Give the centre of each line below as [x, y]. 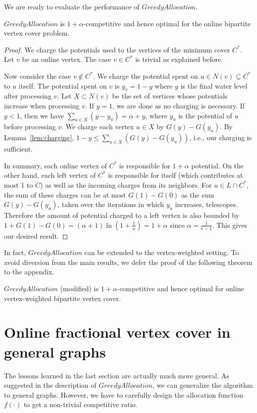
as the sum [198, 194]
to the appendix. [29, 272]
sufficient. [19, 149]
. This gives [230, 225]
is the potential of [205, 115]
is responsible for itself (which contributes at [176, 175]
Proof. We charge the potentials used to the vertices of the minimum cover [117, 49]
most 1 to [19, 184]
